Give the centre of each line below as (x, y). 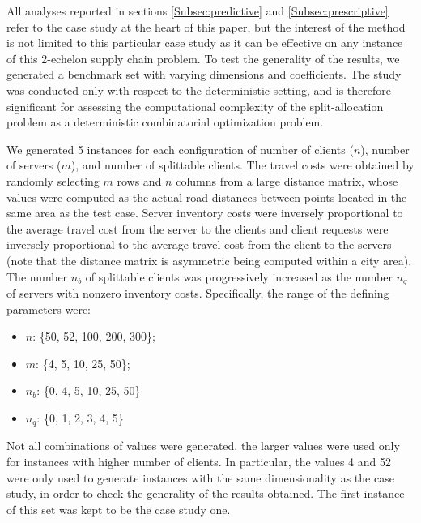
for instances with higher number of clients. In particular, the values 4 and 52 (199, 461)
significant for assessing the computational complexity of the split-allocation (195, 106)
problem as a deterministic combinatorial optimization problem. (165, 122)
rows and (139, 180)
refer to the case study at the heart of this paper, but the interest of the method (206, 26)
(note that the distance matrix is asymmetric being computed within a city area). (209, 260)
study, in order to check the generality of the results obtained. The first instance (206, 493)
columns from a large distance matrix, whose (287, 180)
